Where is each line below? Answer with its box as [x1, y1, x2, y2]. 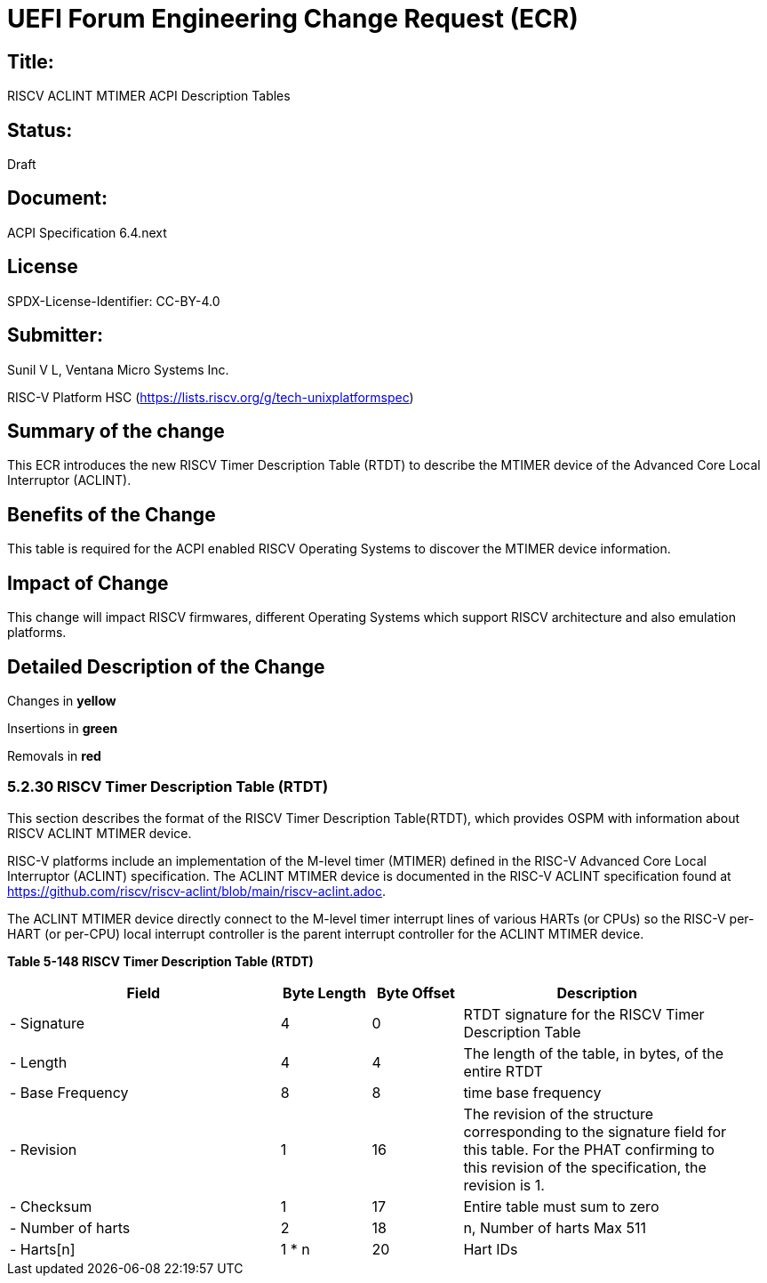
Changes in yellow [7, 692, 116, 708]
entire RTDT [463, 1061, 543, 1080]
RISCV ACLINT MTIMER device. [7, 825, 192, 841]
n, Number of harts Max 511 [463, 1218, 647, 1237]
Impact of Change [7, 571, 169, 594]
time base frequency [463, 1083, 602, 1101]
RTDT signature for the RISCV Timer [463, 1005, 705, 1023]
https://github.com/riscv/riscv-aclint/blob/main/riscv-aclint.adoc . [7, 883, 387, 899]
